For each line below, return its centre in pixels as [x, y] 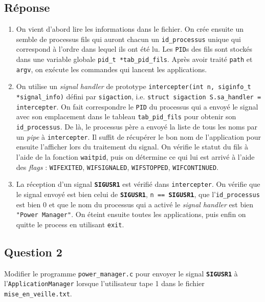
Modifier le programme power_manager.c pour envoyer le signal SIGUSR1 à [121, 273]
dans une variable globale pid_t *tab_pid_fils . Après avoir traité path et [134, 59]
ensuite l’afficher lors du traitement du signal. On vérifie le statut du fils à [132, 147]
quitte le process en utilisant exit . [70, 224]
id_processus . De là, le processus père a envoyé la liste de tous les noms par [137, 127]
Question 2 [33, 252]
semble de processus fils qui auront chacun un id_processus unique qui [128, 39]
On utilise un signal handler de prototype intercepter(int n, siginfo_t [134, 86]
